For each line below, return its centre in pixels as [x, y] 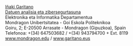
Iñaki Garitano [19, 7]
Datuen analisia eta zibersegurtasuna [43, 12]
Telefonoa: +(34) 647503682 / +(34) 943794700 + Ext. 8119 [67, 33]
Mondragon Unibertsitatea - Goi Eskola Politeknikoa [58, 23]
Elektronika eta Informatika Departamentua [49, 17]
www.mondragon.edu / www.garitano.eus [48, 38]
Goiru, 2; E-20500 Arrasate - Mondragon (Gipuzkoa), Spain [66, 28]
